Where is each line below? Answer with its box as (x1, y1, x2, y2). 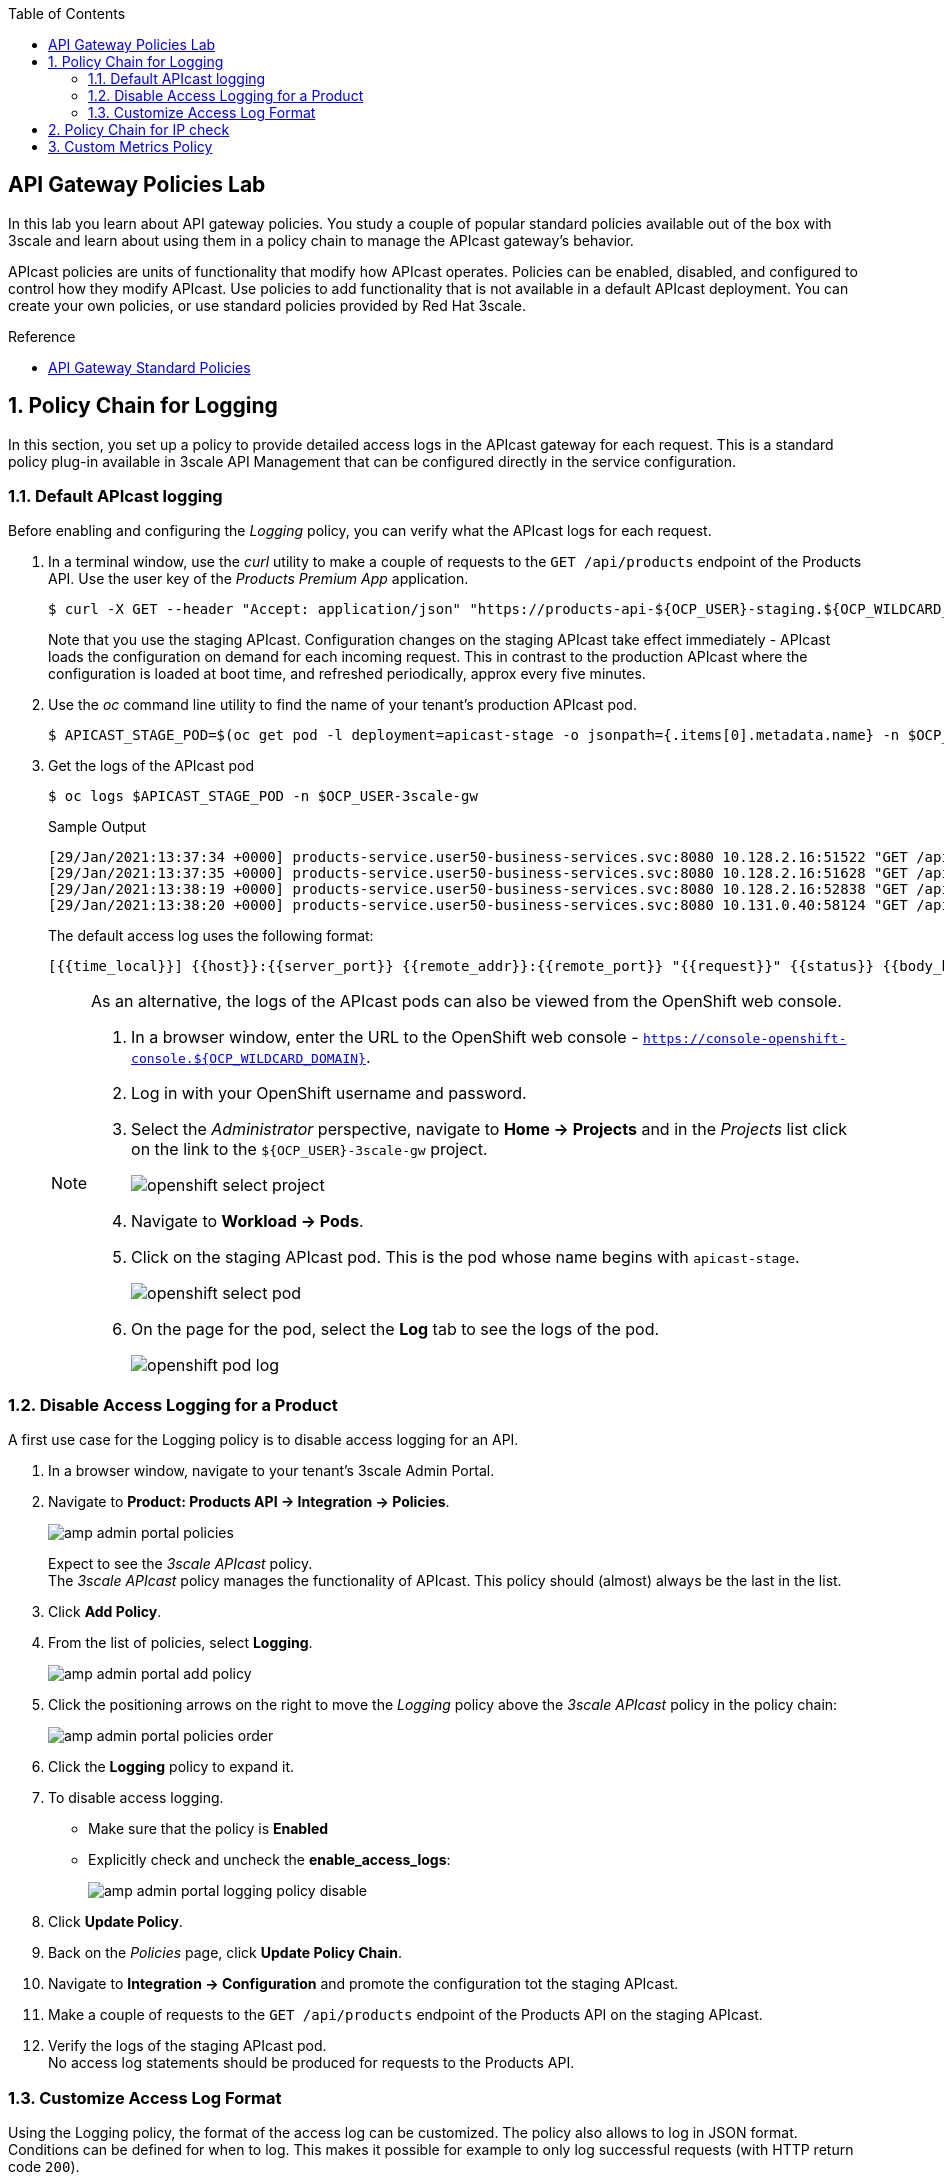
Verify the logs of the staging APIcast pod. (48, 2037, 327, 2055)
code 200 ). (8, 2157, 80, 2175)
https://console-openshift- (643, 1031, 847, 1047)
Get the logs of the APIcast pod (48, 757, 255, 775)
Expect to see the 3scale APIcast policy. (48, 1555, 313, 1573)
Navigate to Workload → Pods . (131, 1211, 364, 1232)
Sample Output (48, 818, 147, 836)
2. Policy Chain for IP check (48, 121, 230, 138)
